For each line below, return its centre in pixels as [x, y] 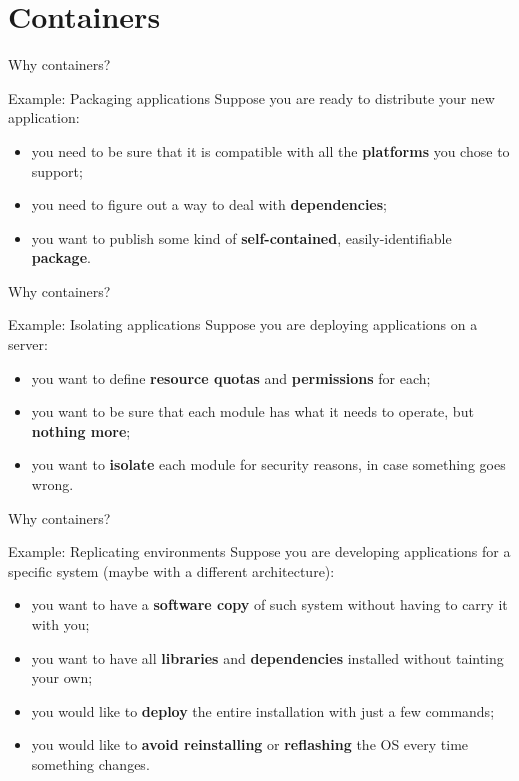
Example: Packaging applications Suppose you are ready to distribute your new [251, 97]
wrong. [52, 484]
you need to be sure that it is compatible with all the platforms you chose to [270, 150]
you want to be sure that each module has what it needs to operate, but [252, 411]
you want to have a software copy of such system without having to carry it [269, 604]
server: [28, 344]
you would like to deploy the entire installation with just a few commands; [263, 710]
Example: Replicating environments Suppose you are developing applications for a [259, 551]
